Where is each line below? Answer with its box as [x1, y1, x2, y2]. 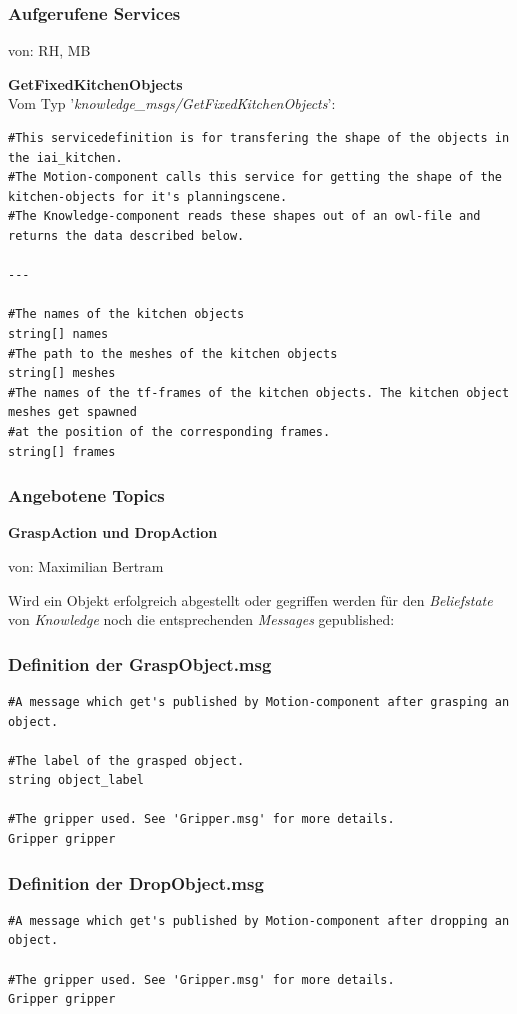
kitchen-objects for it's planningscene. [8, 189, 288, 204]
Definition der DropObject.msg [8, 870, 264, 895]
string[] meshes [8, 366, 116, 381]
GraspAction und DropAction [8, 522, 218, 543]
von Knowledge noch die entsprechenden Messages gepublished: [8, 609, 395, 630]
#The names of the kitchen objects [8, 307, 245, 322]
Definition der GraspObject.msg [8, 651, 272, 676]
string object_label [8, 773, 145, 788]
